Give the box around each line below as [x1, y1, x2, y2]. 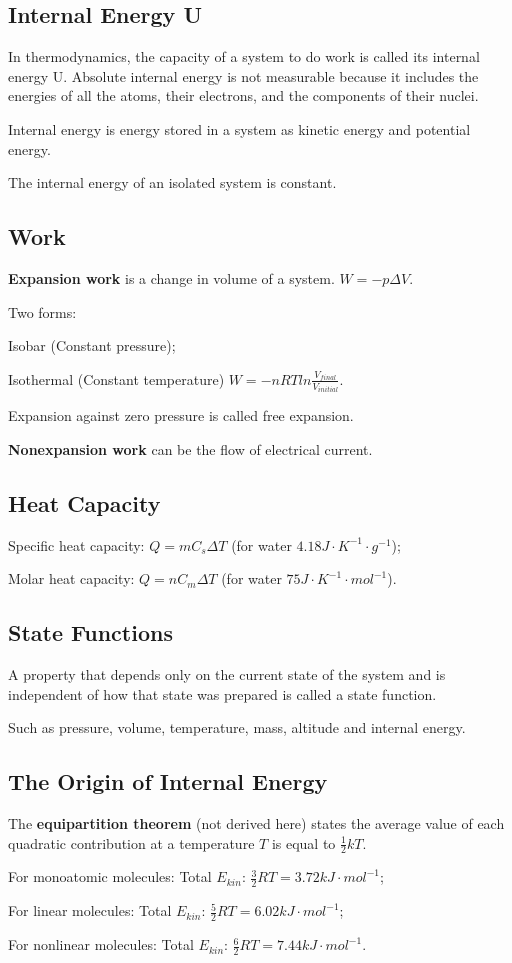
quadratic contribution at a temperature [8, 832, 255, 853]
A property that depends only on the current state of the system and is [8, 664, 446, 684]
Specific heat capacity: [8, 534, 145, 555]
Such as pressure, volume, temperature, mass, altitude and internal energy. [8, 717, 466, 738]
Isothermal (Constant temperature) [8, 368, 225, 389]
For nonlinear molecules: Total [8, 934, 194, 955]
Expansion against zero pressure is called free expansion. [8, 405, 354, 426]
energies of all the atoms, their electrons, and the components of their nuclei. [8, 85, 479, 106]
